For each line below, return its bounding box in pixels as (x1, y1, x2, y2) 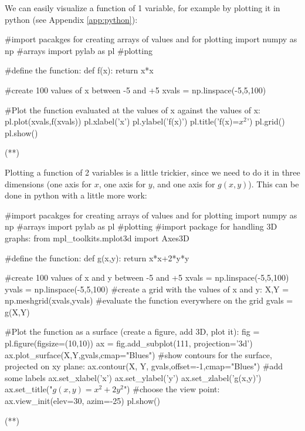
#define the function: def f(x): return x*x (5, 64, 154, 76)
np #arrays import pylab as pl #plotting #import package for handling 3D (5, 220, 277, 233)
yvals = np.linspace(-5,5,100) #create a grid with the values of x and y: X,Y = (5, 282, 289, 295)
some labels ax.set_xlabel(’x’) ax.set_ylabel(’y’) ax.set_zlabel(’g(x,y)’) (5, 371, 262, 383)
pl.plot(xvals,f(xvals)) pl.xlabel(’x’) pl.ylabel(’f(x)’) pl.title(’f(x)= (5, 115, 239, 127)
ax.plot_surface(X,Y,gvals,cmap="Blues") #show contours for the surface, (5, 348, 272, 361)
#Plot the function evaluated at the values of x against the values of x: (5, 103, 260, 116)
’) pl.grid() (247, 115, 285, 127)
